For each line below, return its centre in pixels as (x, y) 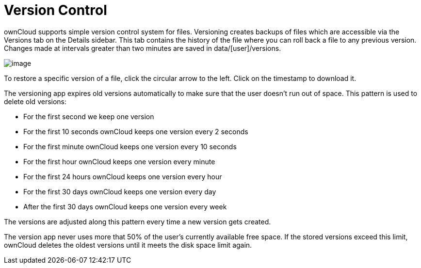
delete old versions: (35, 101)
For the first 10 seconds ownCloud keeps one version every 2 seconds (136, 131)
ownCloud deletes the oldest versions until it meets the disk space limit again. (128, 245)
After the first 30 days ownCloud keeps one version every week (125, 206)
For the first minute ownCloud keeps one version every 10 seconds (130, 146)
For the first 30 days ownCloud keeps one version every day (120, 191)
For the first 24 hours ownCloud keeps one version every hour (123, 176)
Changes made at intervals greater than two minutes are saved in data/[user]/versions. (143, 48)
